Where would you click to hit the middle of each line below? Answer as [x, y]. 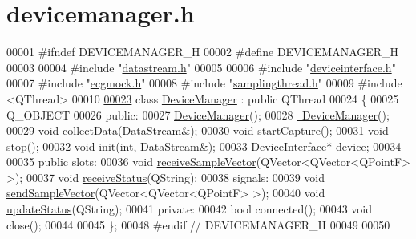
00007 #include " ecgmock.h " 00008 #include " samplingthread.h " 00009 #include [204, 83]
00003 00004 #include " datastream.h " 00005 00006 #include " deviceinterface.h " [201, 67]
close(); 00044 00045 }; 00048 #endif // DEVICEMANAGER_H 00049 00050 [198, 224]
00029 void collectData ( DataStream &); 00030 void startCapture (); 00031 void [198, 130]
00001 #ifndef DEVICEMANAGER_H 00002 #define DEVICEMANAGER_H [203, 52]
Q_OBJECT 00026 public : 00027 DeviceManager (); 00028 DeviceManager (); [198, 114]
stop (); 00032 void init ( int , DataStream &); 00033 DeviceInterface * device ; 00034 [204, 146]
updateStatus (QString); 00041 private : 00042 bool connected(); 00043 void [190, 209]
